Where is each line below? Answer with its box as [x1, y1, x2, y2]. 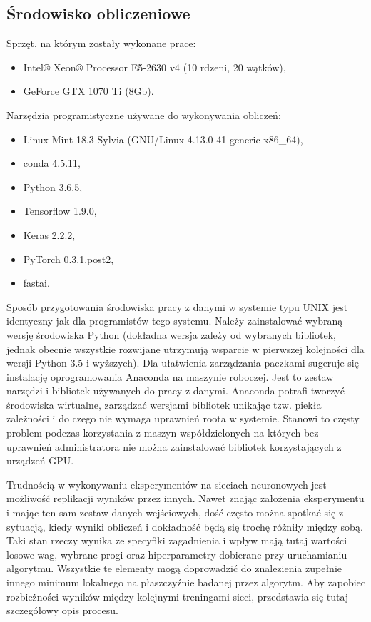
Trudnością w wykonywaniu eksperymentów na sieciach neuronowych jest [6, 476, 327, 491]
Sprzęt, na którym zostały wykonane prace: [6, 36, 196, 51]
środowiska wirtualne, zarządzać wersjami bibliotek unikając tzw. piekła [6, 397, 322, 412]
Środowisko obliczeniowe [6, 2, 190, 24]
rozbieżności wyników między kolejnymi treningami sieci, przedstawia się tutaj [6, 588, 349, 603]
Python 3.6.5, [23, 179, 83, 194]
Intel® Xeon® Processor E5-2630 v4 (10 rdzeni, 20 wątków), [23, 59, 286, 74]
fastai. [23, 275, 50, 290]
